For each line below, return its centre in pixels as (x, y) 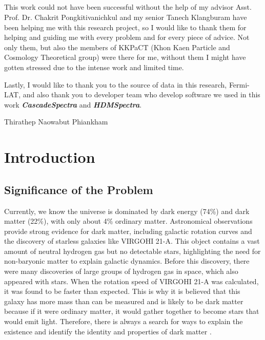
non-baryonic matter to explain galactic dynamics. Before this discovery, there (127, 261)
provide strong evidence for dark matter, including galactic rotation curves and (128, 231)
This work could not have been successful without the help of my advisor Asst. (128, 7)
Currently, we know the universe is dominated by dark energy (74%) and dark (127, 211)
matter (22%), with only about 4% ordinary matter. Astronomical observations (128, 221)
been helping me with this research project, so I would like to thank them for (125, 27)
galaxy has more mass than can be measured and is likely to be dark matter (124, 301)
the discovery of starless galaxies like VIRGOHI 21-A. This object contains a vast (132, 241)
